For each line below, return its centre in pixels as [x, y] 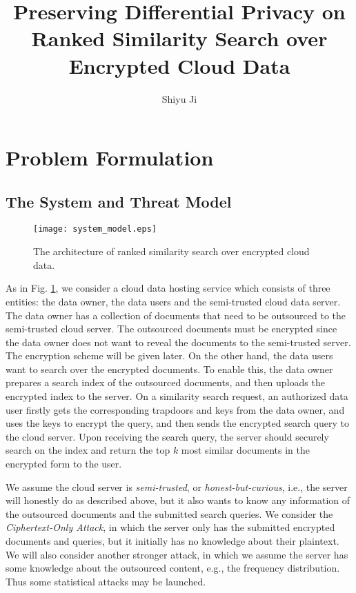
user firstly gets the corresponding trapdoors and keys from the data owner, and [175, 409]
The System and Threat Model [119, 201]
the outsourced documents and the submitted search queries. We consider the [169, 513]
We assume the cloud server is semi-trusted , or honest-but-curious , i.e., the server [177, 486]
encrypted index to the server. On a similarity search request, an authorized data [177, 396]
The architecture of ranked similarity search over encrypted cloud [171, 251]
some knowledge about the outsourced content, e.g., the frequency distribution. [173, 568]
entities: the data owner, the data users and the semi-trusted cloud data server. [173, 301]
